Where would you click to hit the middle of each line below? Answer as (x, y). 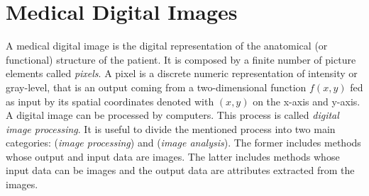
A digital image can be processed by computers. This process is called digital (172, 115)
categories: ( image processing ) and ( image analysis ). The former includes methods (183, 143)
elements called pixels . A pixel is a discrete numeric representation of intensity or (182, 73)
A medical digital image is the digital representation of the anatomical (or (167, 46)
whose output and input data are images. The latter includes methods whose (173, 156)
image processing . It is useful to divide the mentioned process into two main (171, 128)
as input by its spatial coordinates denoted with (110, 101)
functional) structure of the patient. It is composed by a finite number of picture (181, 59)
